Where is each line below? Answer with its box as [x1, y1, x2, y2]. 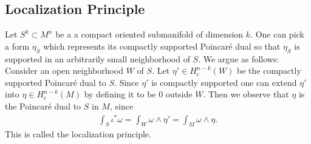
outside [165, 88, 193, 100]
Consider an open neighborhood [5, 64, 124, 77]
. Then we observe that [203, 88, 289, 100]
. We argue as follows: [198, 52, 279, 65]
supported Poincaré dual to [5, 76, 106, 88]
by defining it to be [84, 88, 156, 100]
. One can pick [250, 28, 304, 41]
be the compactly [237, 64, 301, 77]
